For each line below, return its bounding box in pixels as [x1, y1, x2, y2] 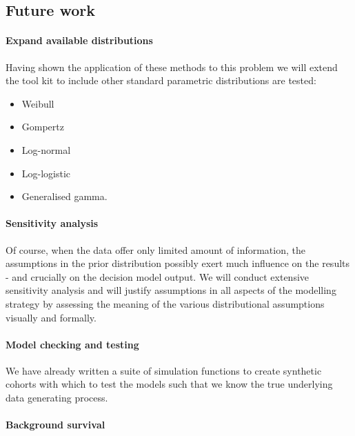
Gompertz [21, 119, 64, 134]
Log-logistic [21, 166, 71, 180]
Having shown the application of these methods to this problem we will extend [6, 59, 338, 74]
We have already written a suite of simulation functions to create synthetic [6, 363, 322, 377]
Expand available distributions [6, 33, 153, 48]
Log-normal [21, 142, 71, 157]
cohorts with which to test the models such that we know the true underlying [6, 377, 333, 391]
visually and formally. [6, 310, 97, 324]
